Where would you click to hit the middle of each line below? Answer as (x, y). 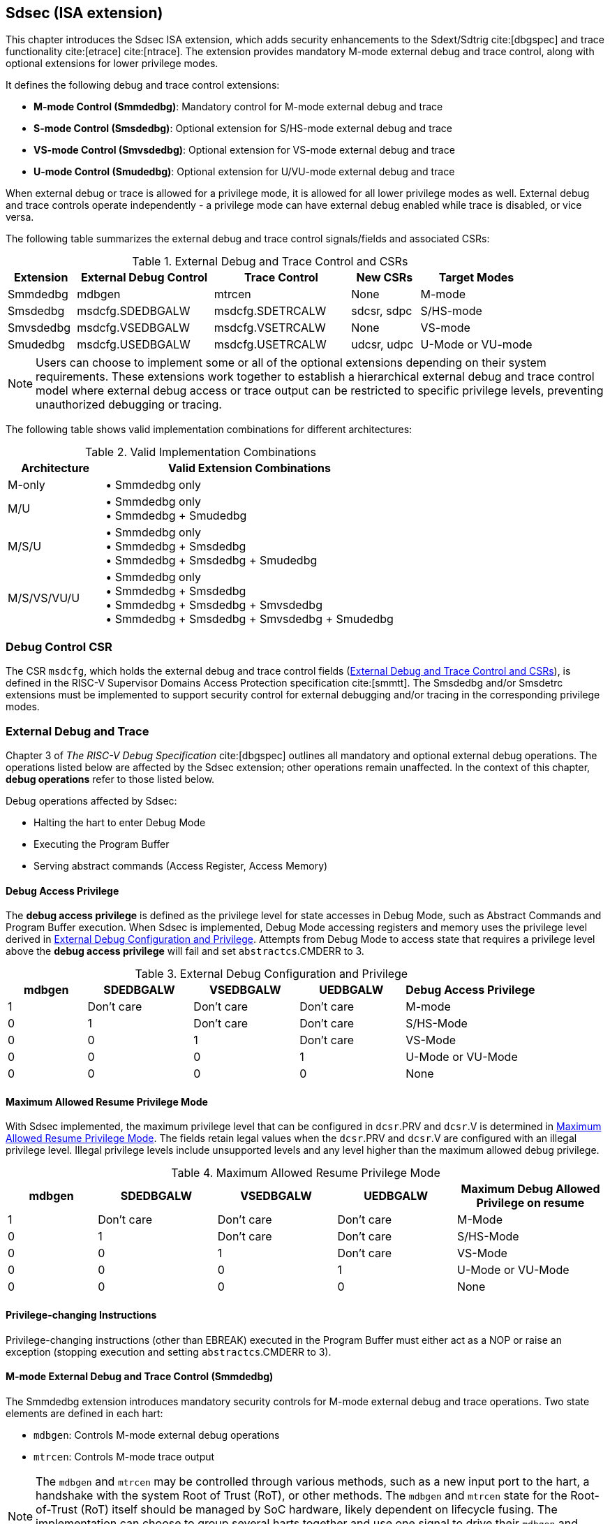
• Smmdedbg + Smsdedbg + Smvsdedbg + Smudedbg (250, 619)
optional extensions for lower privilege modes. (112, 64)
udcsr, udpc (382, 345)
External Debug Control (144, 278)
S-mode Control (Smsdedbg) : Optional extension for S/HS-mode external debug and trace (243, 129)
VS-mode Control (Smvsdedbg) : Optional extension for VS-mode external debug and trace (244, 150)
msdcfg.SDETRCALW (270, 311)
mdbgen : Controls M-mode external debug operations (157, 1435)
